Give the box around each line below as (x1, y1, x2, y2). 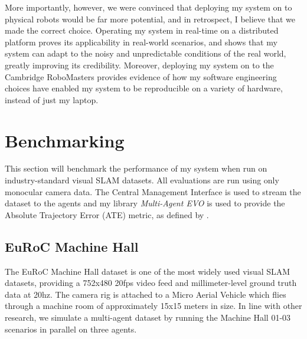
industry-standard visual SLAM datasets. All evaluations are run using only (5, 174, 279, 186)
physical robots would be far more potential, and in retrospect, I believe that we (5, 12, 295, 25)
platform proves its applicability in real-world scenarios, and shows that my (5, 35, 277, 48)
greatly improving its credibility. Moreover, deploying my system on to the (5, 58, 274, 71)
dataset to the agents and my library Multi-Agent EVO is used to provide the (5, 197, 285, 209)
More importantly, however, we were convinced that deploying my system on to (5, 1, 292, 13)
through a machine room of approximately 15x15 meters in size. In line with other (5, 299, 302, 312)
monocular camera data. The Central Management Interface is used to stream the (5, 185, 301, 198)
